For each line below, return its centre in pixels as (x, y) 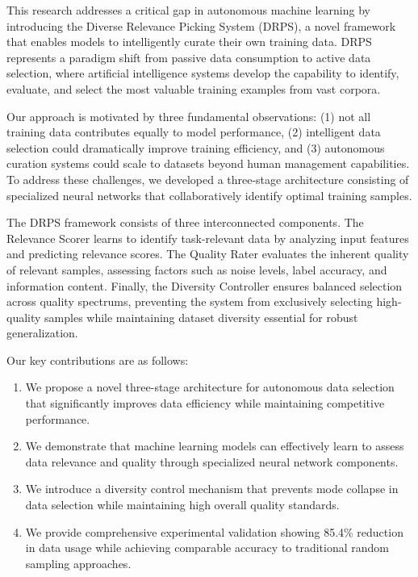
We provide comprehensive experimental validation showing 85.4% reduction (214, 531)
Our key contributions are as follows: (98, 360)
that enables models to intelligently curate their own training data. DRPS (189, 42)
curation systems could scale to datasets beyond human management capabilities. (208, 163)
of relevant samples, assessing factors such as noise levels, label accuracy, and (197, 269)
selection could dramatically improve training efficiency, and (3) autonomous (196, 147)
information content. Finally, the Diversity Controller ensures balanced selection (205, 285)
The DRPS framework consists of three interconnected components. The (185, 222)
